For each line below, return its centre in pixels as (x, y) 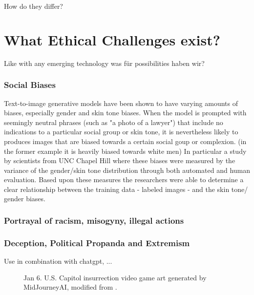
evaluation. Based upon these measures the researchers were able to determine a (124, 179)
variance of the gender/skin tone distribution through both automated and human (127, 170)
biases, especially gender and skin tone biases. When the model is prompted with (125, 113)
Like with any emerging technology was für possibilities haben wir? (104, 63)
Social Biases (30, 85)
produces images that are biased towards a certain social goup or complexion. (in (125, 141)
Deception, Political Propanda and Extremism (97, 242)
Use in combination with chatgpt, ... (58, 261)
